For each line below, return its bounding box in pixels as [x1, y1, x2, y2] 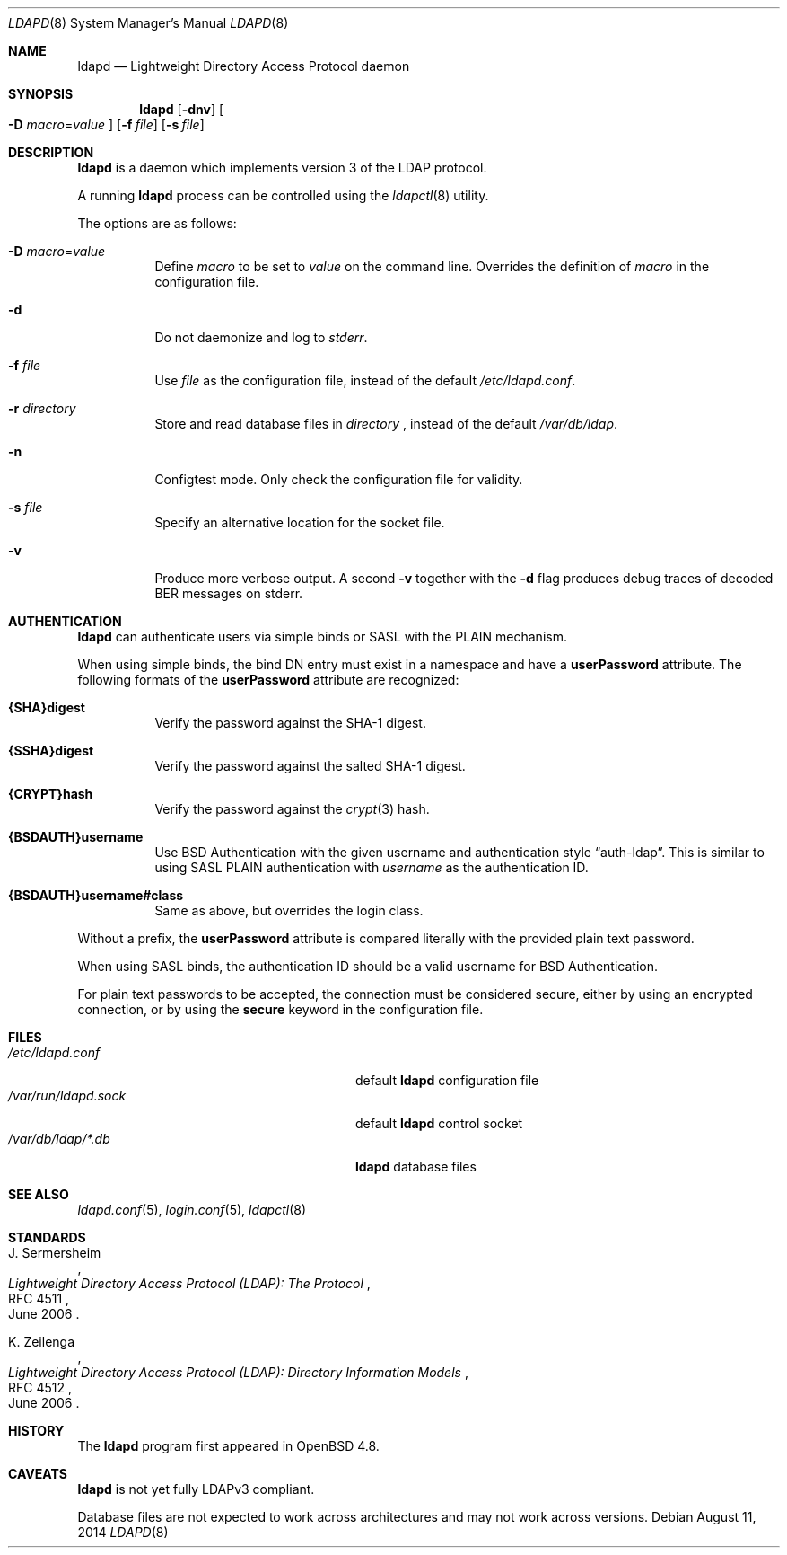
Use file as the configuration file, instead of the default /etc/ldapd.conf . [154, 373, 576, 388]
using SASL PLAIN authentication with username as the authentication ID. [154, 860, 589, 875]
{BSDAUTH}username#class [8, 888, 184, 903]
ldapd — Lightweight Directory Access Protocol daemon [77, 58, 410, 74]
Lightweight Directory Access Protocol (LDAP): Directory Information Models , [8, 1365, 468, 1380]
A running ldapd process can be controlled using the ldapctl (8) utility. [77, 188, 489, 203]
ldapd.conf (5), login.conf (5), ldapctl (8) [77, 1202, 307, 1217]
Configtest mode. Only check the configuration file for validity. [154, 472, 523, 487]
